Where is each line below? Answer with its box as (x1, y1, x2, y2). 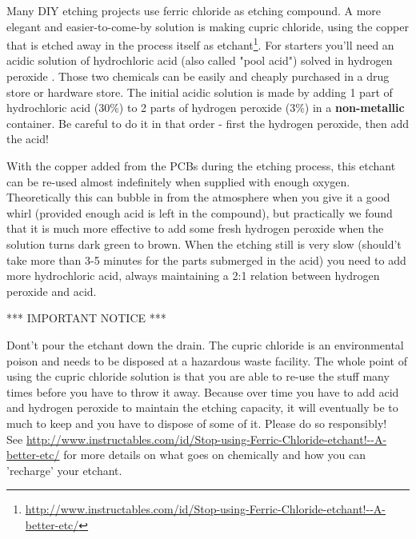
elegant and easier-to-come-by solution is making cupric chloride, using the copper (6, 18, 409, 34)
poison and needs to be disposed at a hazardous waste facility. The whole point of (6, 352, 408, 369)
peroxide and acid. (6, 282, 97, 299)
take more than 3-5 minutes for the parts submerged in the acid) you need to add (6, 251, 406, 268)
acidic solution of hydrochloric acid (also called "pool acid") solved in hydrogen (6, 52, 393, 69)
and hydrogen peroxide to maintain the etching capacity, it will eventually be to (6, 399, 398, 416)
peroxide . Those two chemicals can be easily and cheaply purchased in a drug (6, 68, 390, 85)
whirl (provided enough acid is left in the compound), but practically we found (6, 204, 393, 221)
